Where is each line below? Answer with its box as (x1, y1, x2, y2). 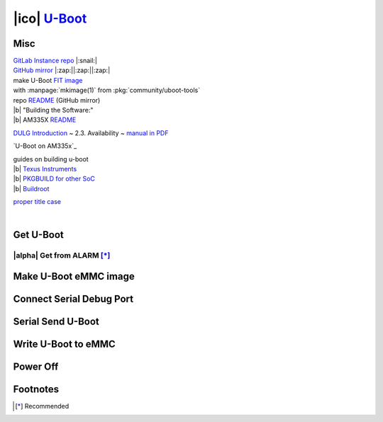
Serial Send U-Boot (13, 315, 99, 327)
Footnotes (13, 383, 60, 395)
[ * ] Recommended (15, 402, 70, 411)
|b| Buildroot (13, 184, 50, 193)
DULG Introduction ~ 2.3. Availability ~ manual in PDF (13, 128, 169, 137)
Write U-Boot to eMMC (13, 338, 116, 350)
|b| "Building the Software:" (13, 106, 94, 115)
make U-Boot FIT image (13, 76, 83, 84)
